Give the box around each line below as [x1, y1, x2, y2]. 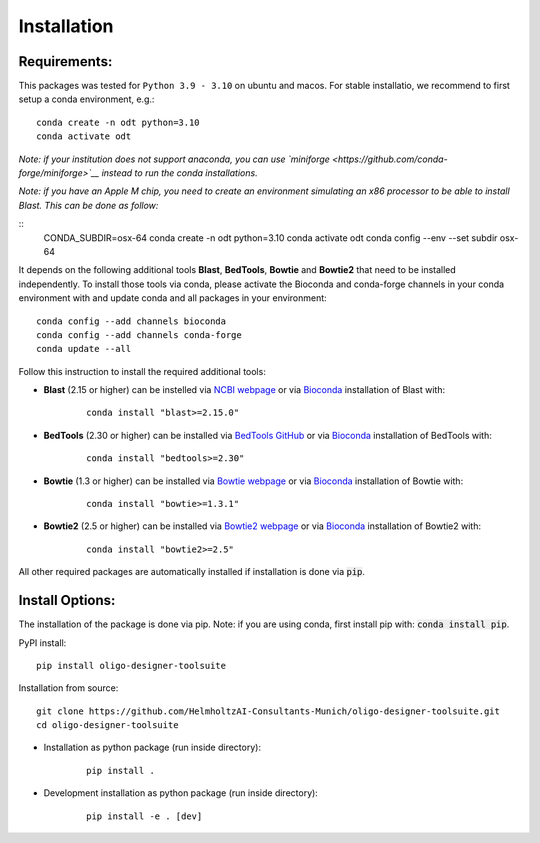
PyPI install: [18, 636, 67, 649]
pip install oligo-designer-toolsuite [36, 660, 227, 671]
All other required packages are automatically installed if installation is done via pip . [18, 566, 365, 578]
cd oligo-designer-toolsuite [36, 720, 179, 731]
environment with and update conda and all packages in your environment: [18, 292, 327, 304]
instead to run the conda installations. [101, 167, 259, 179]
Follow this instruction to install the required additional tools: [18, 365, 267, 377]
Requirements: [18, 53, 113, 70]
